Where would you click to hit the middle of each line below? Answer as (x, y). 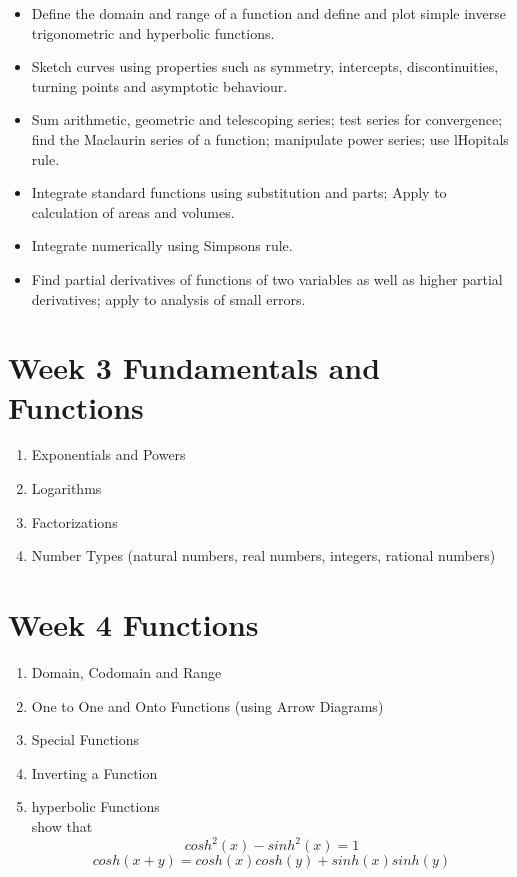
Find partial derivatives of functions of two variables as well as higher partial (267, 278)
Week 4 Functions (133, 624)
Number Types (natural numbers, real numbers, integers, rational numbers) (263, 555)
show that (62, 825)
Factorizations (74, 521)
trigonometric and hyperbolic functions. (153, 32)
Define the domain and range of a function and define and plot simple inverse (268, 13)
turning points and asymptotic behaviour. (159, 85)
